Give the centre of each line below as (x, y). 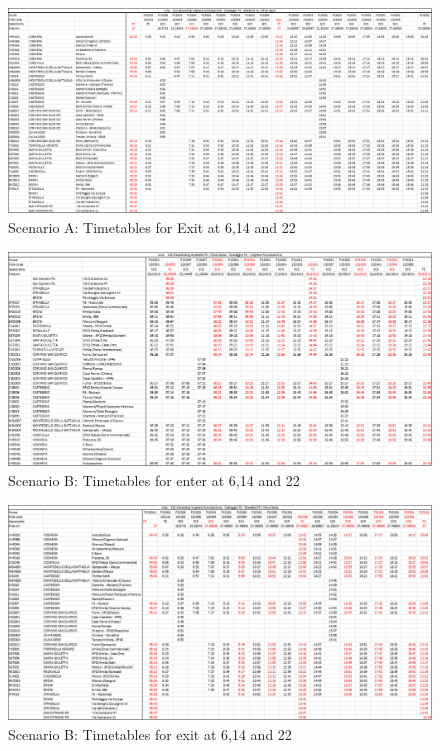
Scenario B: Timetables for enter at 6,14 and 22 (154, 480)
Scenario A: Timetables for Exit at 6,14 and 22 (152, 226)
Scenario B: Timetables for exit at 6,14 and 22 (150, 733)
